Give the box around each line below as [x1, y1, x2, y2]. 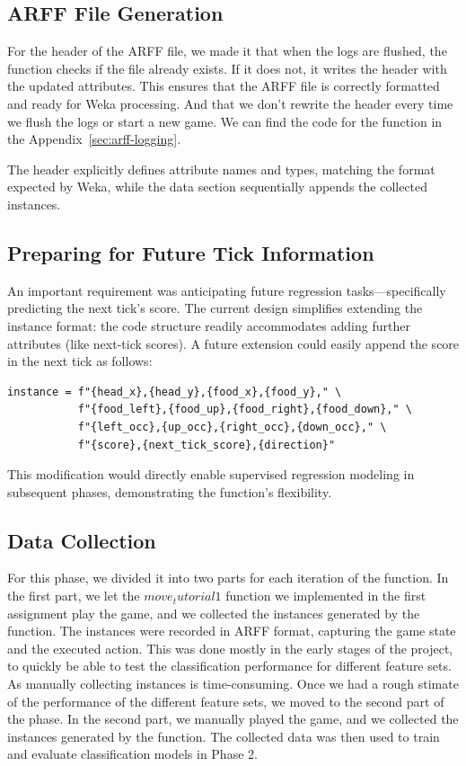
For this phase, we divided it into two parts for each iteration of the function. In [7, 568, 449, 587]
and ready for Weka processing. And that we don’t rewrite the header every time [7, 94, 453, 112]
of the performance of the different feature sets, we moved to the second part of [7, 691, 444, 710]
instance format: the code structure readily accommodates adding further [7, 316, 410, 334]
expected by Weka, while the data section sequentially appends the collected [7, 177, 428, 196]
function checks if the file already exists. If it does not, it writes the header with [7, 58, 447, 77]
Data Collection [7, 526, 156, 554]
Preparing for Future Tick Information [7, 238, 374, 266]
